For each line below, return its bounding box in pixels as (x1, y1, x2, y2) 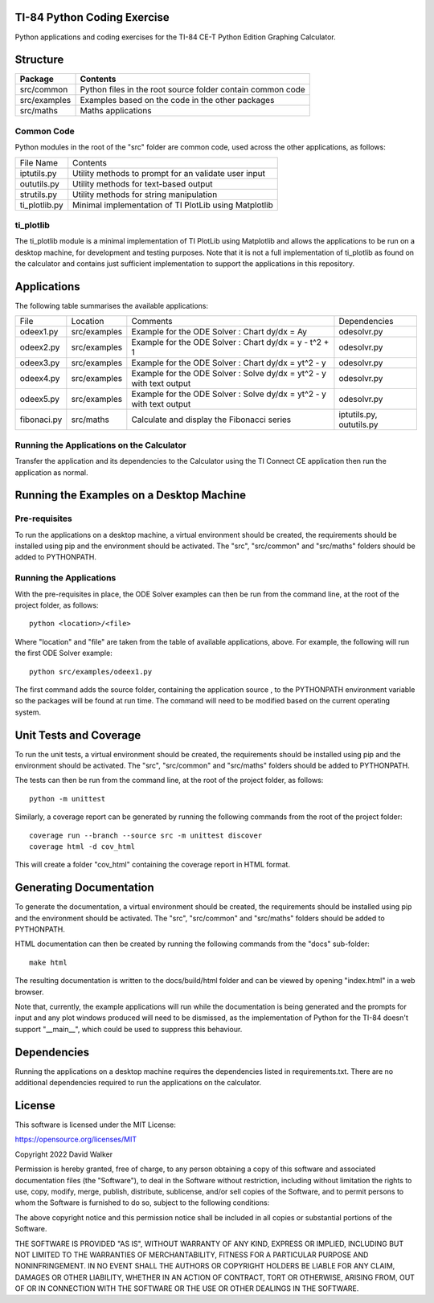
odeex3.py (19, 358, 60, 369)
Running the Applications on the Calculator (14, 439, 186, 450)
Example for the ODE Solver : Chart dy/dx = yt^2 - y (131, 358, 327, 369)
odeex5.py (19, 394, 60, 405)
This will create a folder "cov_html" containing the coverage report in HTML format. (14, 860, 291, 870)
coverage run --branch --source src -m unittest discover (29, 830, 263, 840)
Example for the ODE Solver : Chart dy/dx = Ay (131, 326, 307, 338)
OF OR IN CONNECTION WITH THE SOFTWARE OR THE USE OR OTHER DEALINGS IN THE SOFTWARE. (14, 1284, 359, 1293)
